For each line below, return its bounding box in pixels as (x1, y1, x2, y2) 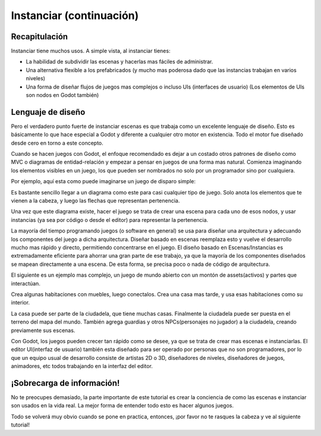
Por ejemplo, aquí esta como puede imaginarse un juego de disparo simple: (11, 178, 196, 185)
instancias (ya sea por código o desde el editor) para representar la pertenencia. (11, 216, 209, 223)
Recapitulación (11, 32, 68, 42)
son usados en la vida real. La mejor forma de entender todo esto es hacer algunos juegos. (11, 402, 234, 409)
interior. (11, 299, 30, 306)
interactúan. (11, 280, 41, 287)
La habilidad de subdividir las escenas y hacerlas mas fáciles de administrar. (26, 58, 213, 65)
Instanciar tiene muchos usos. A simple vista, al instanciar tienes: (11, 48, 171, 55)
